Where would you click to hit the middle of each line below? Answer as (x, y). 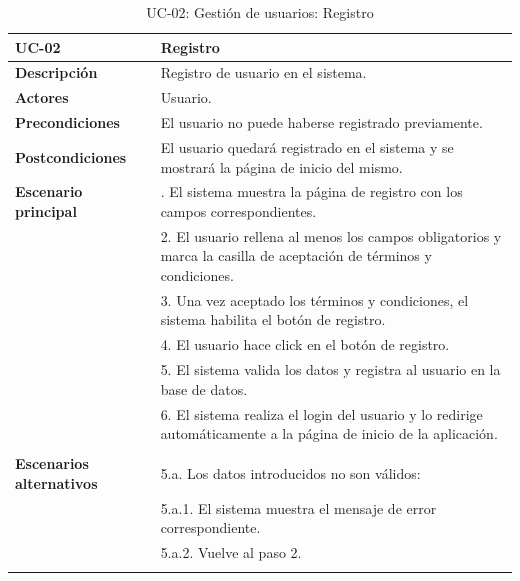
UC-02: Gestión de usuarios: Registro (260, 12)
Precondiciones (67, 122)
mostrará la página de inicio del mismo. (281, 166)
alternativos (56, 482)
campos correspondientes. (238, 211)
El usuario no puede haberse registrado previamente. (321, 122)
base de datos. (204, 388)
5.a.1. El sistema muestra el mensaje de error (298, 507)
